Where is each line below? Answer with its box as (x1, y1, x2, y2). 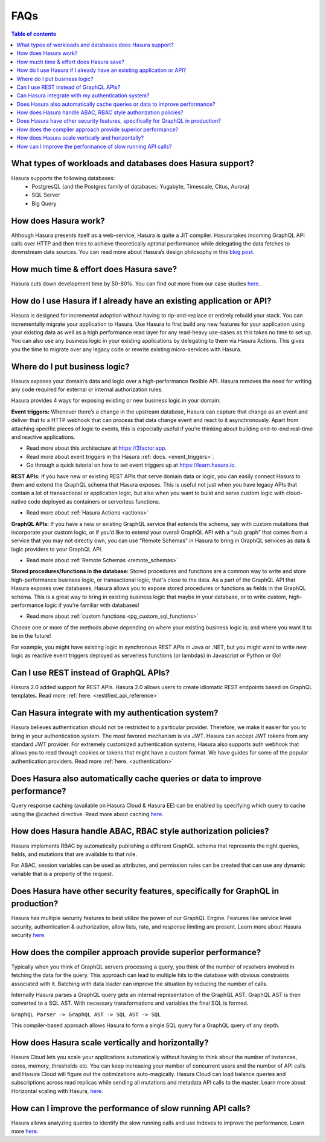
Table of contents (11, 30, 57, 37)
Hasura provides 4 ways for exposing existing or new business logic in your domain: (11, 397, 221, 404)
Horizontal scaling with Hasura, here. (11, 1087, 103, 1094)
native (11, 498, 27, 505)
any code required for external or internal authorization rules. (11, 386, 163, 393)
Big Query (31, 200, 57, 207)
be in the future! (11, 632, 51, 640)
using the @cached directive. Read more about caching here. (11, 810, 164, 817)
